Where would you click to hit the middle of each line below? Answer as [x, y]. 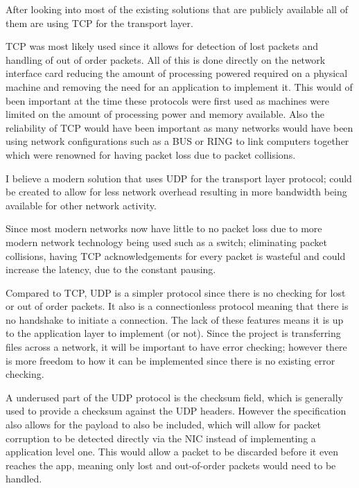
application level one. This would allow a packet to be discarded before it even [172, 452]
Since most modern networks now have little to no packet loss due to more [164, 228]
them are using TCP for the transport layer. [99, 23]
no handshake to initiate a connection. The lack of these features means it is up [175, 319]
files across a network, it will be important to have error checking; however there [176, 347]
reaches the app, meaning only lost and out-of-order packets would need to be [171, 465]
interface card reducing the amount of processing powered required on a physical [177, 73]
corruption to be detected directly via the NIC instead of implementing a [161, 438]
